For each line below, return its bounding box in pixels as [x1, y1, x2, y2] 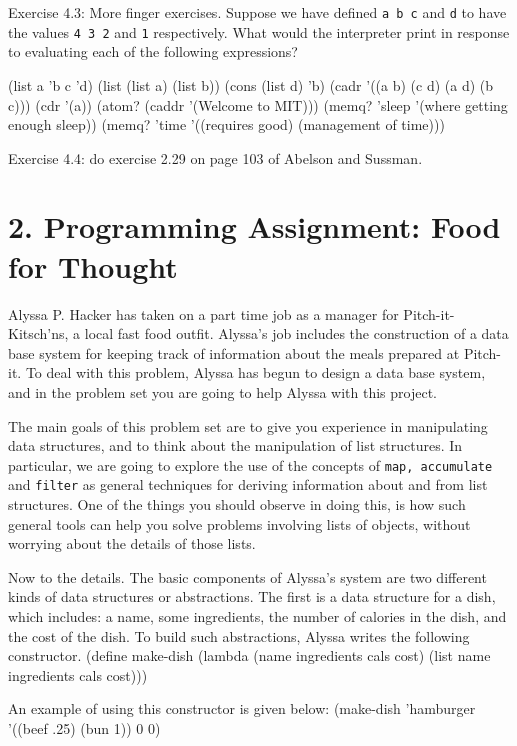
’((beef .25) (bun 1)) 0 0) [8, 718, 161, 738]
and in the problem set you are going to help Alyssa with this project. [8, 381, 437, 402]
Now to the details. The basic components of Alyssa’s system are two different [8, 566, 487, 587]
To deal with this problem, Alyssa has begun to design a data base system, [25, 362, 486, 383]
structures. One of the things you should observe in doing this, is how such [8, 494, 466, 515]
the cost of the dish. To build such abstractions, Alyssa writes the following [8, 625, 470, 646]
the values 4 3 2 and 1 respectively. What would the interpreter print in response [8, 21, 510, 42]
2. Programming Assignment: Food [8, 206, 501, 247]
